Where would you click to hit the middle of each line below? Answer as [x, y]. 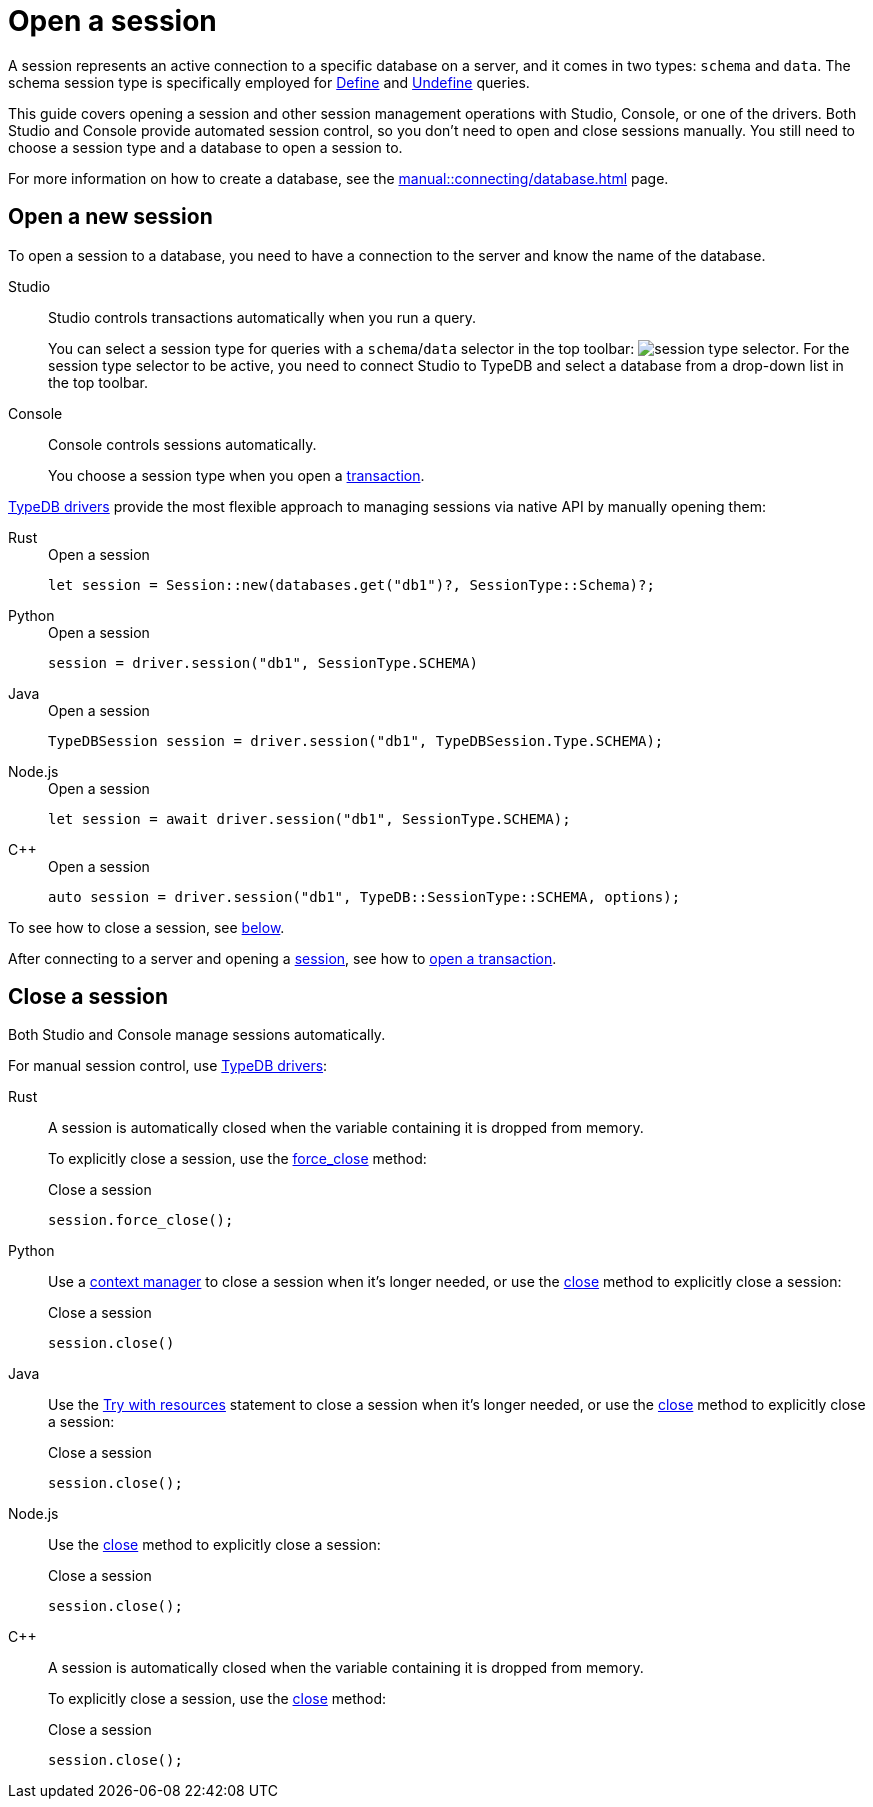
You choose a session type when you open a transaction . [236, 475]
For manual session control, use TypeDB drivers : [168, 1066]
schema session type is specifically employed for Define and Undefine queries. [269, 82]
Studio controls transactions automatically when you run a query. [262, 317]
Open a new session [110, 217]
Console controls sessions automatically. [182, 444]
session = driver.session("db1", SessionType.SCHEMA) [263, 662]
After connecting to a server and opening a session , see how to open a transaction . [282, 958]
